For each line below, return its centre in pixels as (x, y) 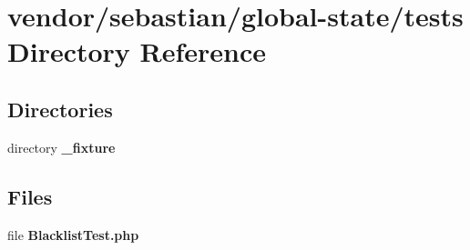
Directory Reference (137, 51)
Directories (60, 109)
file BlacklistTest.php (73, 234)
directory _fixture (61, 147)
